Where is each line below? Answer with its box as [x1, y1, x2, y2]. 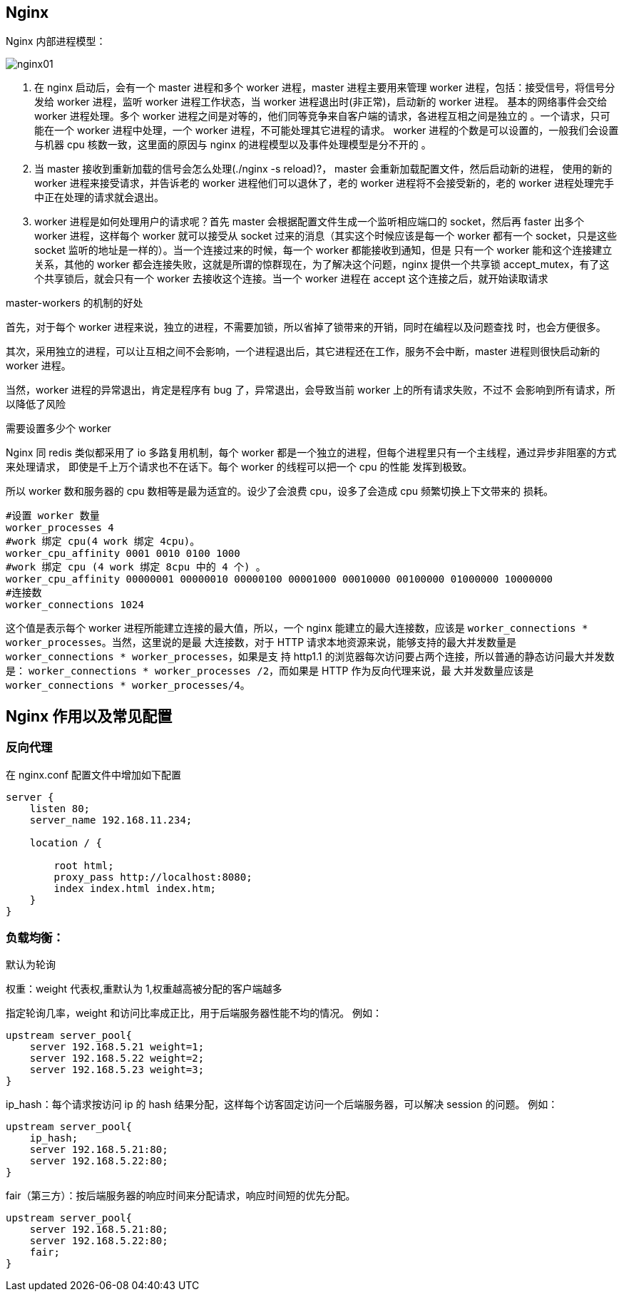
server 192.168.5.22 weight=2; [29, 1052, 205, 1065]
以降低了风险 [6, 398, 66, 411]
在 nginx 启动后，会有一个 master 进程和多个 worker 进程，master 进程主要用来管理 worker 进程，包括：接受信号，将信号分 [34, 81, 615, 94]
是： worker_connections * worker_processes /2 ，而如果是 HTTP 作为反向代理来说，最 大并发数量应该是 [6, 665, 534, 677]
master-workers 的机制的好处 [6, 297, 143, 309]
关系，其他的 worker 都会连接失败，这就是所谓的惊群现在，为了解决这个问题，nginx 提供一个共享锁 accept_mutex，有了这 [34, 258, 610, 271]
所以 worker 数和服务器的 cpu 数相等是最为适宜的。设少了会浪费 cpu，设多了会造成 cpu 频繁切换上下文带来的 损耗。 [6, 485, 553, 498]
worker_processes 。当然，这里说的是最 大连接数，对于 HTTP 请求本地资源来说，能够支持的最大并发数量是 [6, 636, 517, 649]
